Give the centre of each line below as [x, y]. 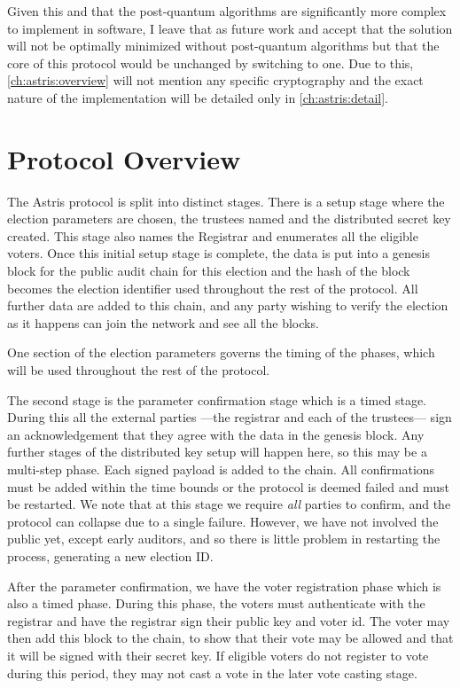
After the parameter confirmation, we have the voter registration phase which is [224, 586]
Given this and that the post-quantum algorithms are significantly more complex [227, 11]
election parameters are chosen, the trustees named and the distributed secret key [229, 219]
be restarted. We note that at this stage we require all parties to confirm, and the [229, 504]
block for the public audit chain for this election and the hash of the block [209, 271]
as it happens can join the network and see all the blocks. [163, 322]
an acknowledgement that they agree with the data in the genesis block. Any [216, 434]
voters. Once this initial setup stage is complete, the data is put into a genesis [218, 253]
